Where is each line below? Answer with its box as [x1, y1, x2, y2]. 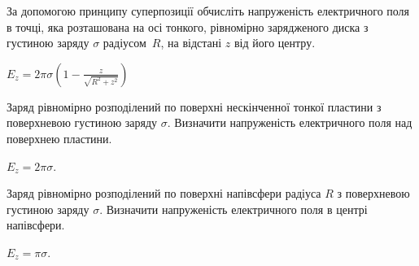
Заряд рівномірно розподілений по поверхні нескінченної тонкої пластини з [7, 98, 382, 115]
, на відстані [160, 34, 222, 51]
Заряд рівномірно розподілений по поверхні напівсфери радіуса [7, 185, 321, 202]
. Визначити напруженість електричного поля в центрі [99, 200, 368, 217]
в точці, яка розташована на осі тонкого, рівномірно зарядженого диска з [7, 18, 369, 35]
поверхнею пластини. [7, 129, 112, 146]
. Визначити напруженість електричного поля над [167, 114, 412, 131]
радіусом [103, 34, 146, 51]
